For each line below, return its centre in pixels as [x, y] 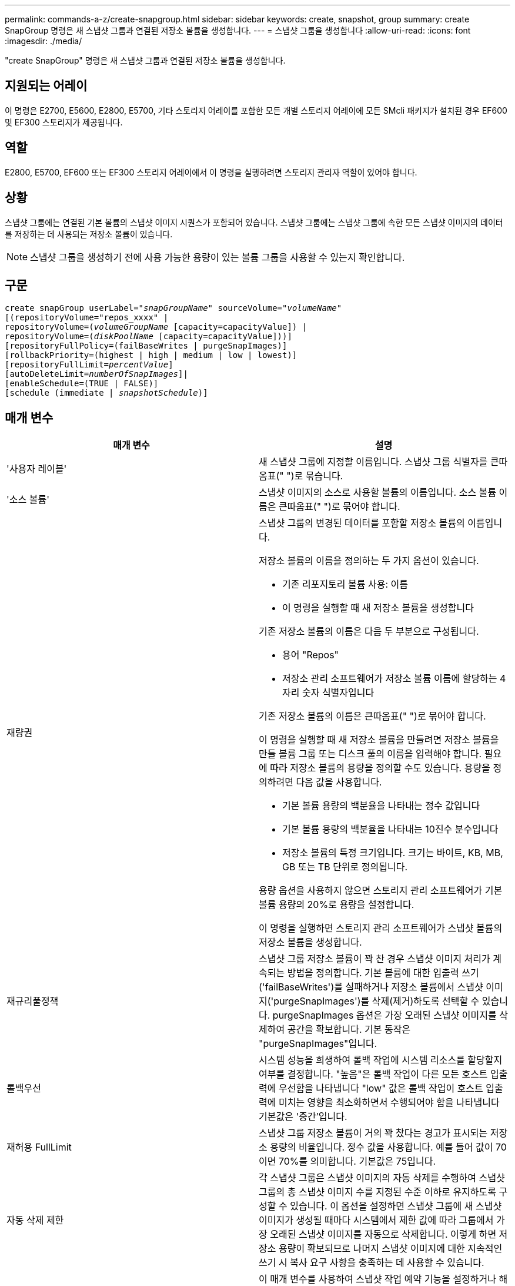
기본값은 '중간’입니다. [303, 1117]
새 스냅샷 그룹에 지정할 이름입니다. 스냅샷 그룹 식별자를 [373, 462]
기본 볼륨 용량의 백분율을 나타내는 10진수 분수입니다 [390, 829]
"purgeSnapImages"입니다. [318, 1044]
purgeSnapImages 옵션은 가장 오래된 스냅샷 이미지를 [384, 1015]
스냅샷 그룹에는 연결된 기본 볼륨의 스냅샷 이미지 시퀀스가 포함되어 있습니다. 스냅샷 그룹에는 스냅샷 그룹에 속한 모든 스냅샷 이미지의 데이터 [254, 222]
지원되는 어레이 [46, 86]
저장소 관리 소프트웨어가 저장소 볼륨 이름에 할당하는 [390, 679]
